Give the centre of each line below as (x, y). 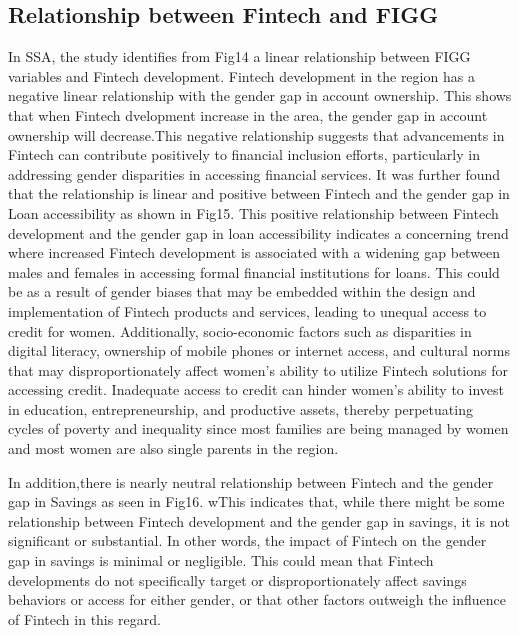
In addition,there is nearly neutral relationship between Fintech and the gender (251, 481)
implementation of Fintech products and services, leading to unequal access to (247, 310)
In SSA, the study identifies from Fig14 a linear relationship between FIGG (239, 56)
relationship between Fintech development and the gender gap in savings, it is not (259, 520)
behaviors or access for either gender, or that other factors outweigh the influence (257, 599)
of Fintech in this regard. (84, 618)
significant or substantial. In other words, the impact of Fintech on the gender (247, 540)
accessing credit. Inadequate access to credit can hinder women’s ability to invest (256, 389)
